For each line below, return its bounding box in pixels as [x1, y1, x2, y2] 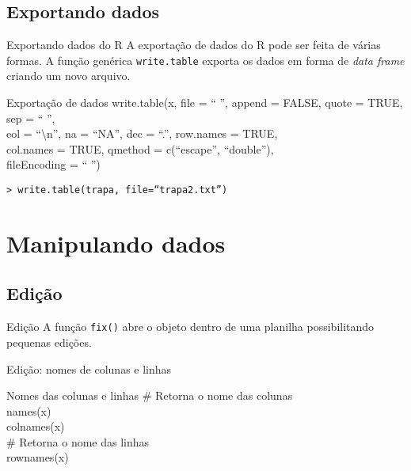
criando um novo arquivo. [6, 67, 131, 84]
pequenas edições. [6, 333, 92, 350]
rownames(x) [6, 449, 69, 465]
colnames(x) [6, 418, 65, 435]
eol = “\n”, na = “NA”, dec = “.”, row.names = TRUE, [6, 125, 278, 142]
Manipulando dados [6, 226, 226, 259]
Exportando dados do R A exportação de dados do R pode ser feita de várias [6, 36, 381, 53]
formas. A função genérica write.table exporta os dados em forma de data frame [6, 51, 405, 68]
